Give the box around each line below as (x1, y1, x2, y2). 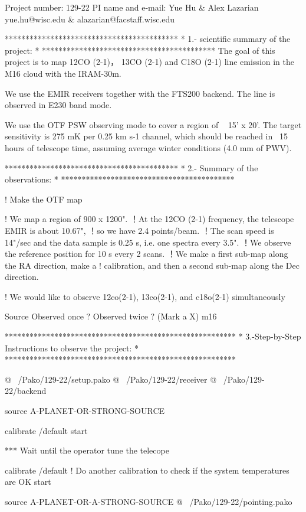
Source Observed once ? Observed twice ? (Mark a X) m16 (5, 310, 217, 322)
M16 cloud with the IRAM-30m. (5, 67, 121, 79)
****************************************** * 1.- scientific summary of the (5, 32, 291, 45)
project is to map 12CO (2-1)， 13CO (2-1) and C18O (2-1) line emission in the (5, 56, 295, 68)
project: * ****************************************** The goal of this (5, 44, 275, 56)
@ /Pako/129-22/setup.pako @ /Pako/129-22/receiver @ (5, 373, 217, 385)
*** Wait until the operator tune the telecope (5, 444, 169, 456)
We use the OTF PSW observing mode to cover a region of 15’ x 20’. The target (5, 118, 302, 131)
